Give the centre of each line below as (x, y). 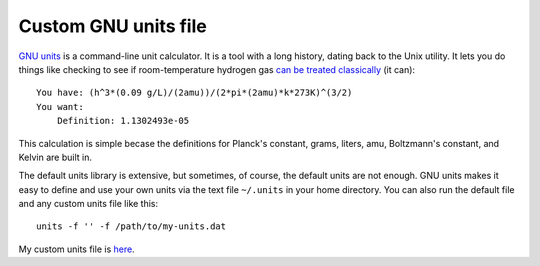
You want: (60, 106)
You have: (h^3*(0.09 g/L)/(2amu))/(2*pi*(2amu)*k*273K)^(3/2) (194, 93)
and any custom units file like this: (88, 204)
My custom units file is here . (76, 249)
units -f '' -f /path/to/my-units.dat (131, 226)
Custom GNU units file (112, 26)
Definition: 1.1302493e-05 (123, 121)
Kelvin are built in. (55, 157)
